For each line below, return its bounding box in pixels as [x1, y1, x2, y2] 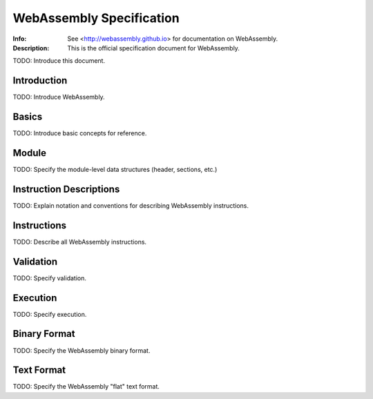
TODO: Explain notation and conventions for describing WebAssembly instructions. [12, 201, 249, 210]
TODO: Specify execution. [12, 310, 87, 318]
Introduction [12, 75, 68, 86]
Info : [12, 35, 27, 43]
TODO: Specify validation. [12, 273, 86, 282]
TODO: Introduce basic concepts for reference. [12, 129, 147, 137]
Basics [12, 111, 43, 123]
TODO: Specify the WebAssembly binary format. [12, 346, 151, 355]
